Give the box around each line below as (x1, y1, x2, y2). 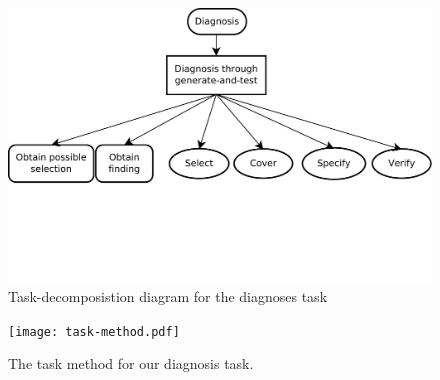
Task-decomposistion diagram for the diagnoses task (8, 286, 328, 307)
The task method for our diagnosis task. (8, 353, 254, 374)
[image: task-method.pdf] (8, 324, 180, 339)
